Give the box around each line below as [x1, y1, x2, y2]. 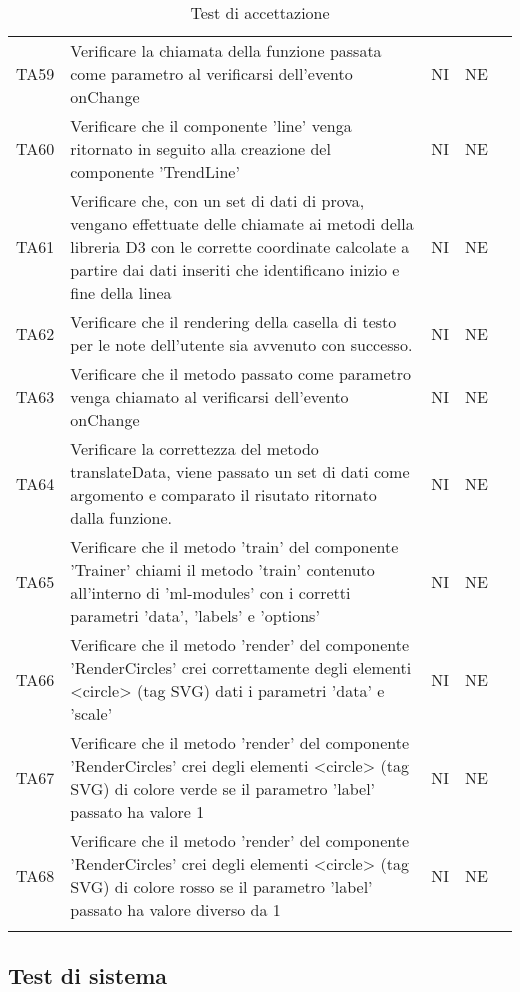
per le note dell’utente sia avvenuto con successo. [70, 333, 413, 356]
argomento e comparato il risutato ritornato [70, 483, 377, 506]
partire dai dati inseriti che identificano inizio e [70, 258, 400, 281]
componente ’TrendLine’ [70, 160, 240, 183]
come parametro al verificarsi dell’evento [70, 62, 353, 85]
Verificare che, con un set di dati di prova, [70, 189, 365, 212]
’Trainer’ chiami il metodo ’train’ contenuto [70, 558, 375, 581]
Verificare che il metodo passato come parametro [70, 362, 411, 385]
